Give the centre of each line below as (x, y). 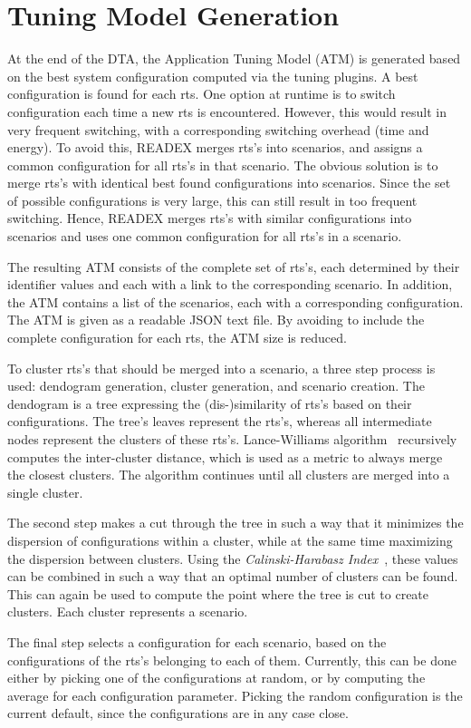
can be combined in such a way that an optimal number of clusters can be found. (233, 576)
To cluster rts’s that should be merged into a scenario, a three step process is (221, 368)
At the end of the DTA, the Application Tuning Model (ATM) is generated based (234, 58)
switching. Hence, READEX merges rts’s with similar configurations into (210, 218)
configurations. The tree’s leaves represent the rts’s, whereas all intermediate (220, 421)
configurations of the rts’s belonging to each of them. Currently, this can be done (232, 660)
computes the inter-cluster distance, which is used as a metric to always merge (225, 456)
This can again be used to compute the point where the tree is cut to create (218, 593)
